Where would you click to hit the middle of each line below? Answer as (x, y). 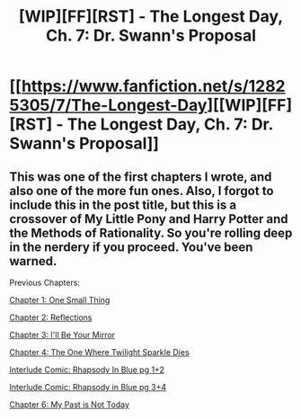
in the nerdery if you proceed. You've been (131, 247)
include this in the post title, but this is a (123, 205)
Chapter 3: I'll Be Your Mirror (62, 335)
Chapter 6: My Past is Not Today (70, 405)
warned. (33, 261)
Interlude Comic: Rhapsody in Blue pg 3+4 (88, 387)
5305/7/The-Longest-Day (108, 106)
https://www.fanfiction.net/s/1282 (153, 86)
